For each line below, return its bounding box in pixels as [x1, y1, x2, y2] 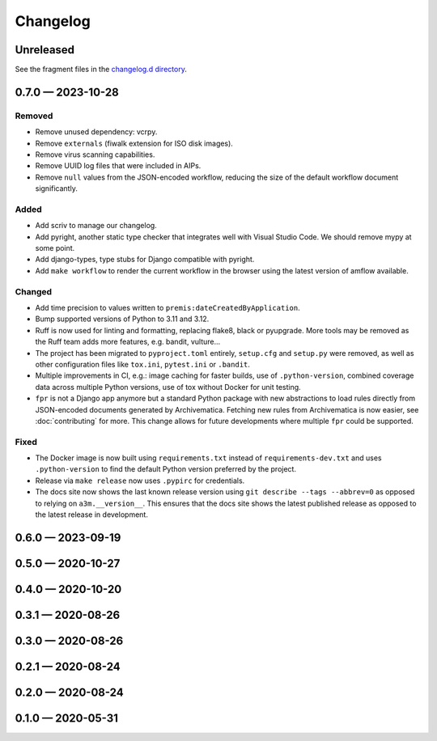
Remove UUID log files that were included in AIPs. [35, 161, 202, 171]
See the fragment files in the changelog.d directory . [15, 65, 188, 74]
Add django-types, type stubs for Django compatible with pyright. [35, 255, 255, 265]
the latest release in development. [35, 510, 149, 519]
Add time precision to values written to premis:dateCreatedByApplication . [35, 303, 300, 313]
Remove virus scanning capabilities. [35, 150, 155, 159]
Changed [15, 286, 53, 297]
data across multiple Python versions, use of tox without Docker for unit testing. [35, 382, 301, 392]
